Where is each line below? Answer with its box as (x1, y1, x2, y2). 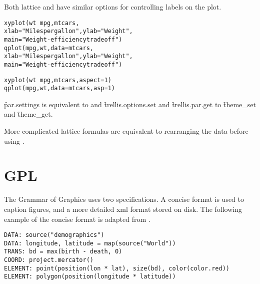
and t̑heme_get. (4, 109, 53, 119)
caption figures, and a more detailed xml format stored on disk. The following (4, 203, 242, 214)
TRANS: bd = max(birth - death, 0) (4, 248, 122, 255)
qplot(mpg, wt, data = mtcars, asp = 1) (4, 85, 115, 92)
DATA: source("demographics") (4, 231, 104, 239)
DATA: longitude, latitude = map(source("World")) (4, 239, 176, 247)
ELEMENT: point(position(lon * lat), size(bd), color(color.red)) (4, 264, 230, 272)
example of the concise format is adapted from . (4, 213, 150, 224)
